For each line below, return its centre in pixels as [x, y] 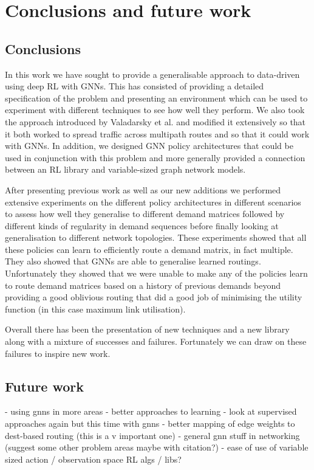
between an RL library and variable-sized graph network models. [125, 169]
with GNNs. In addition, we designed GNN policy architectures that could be [149, 146]
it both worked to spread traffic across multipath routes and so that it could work [157, 133]
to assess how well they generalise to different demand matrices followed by [145, 214]
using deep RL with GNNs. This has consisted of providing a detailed [135, 86]
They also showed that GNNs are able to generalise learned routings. [133, 261]
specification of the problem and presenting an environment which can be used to [156, 98]
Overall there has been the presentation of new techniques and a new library [147, 329]
